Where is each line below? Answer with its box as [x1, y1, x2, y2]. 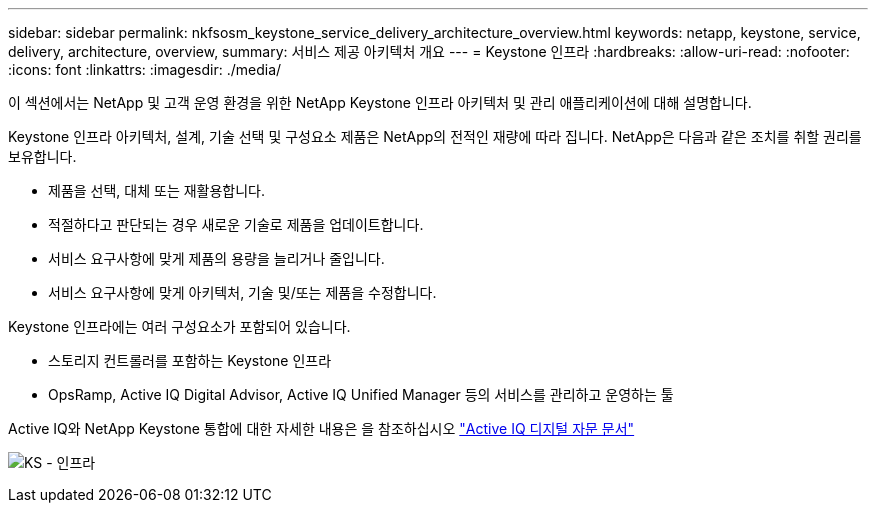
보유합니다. [8, 148, 77, 165]
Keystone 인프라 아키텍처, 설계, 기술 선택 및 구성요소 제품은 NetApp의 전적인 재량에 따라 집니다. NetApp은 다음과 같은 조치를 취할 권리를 [8, 128, 862, 145]
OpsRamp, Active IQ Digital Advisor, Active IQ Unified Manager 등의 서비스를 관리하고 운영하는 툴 [48, 386, 674, 403]
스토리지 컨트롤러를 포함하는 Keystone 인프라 [48, 352, 332, 369]
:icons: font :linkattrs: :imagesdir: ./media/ [8, 61, 282, 78]
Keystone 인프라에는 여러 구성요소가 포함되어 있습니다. [8, 318, 351, 335]
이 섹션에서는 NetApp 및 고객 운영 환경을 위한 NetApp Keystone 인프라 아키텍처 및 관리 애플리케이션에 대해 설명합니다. [8, 94, 752, 111]
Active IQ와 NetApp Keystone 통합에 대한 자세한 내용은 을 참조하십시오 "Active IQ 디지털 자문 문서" [8, 420, 635, 437]
